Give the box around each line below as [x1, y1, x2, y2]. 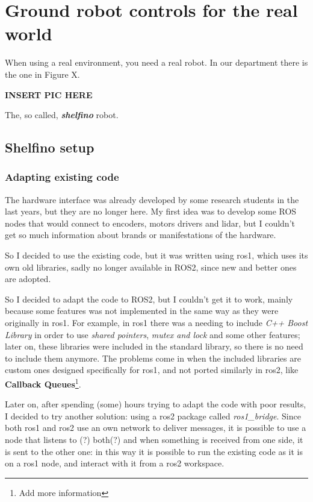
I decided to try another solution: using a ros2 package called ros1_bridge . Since [5, 409, 301, 422]
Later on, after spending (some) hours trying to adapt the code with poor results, [5, 398, 306, 410]
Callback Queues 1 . [5, 376, 81, 390]
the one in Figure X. [5, 67, 80, 80]
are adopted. [5, 272, 51, 285]
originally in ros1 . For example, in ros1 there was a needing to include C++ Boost [5, 316, 308, 329]
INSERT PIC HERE [5, 88, 93, 101]
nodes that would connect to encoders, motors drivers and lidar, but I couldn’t [5, 216, 295, 229]
